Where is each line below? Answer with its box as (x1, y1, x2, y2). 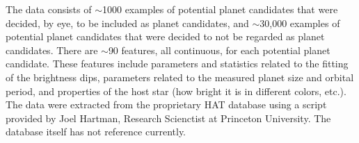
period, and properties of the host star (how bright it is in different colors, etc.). (6, 83, 346, 98)
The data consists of (6, 2, 92, 16)
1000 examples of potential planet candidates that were (102, 2, 338, 16)
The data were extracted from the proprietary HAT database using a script (6, 97, 327, 112)
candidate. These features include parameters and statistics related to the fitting (6, 56, 349, 71)
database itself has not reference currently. (6, 124, 186, 139)
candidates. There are (6, 42, 98, 57)
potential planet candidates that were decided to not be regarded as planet (6, 29, 325, 44)
